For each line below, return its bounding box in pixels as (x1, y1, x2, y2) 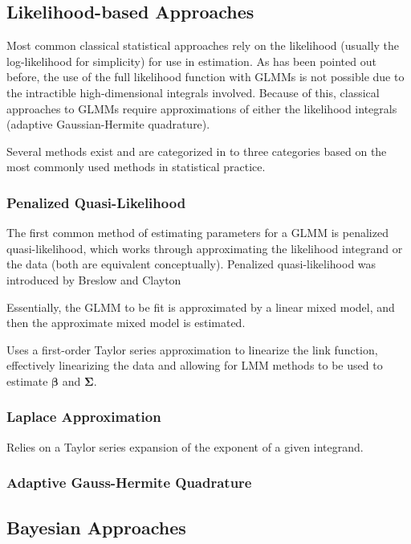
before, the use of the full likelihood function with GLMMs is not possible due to (6, 68, 405, 85)
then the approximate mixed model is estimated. (6, 314, 246, 331)
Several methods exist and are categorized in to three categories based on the (6, 142, 387, 159)
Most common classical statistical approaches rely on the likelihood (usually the (6, 37, 400, 54)
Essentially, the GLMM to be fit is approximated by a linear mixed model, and (6, 298, 395, 315)
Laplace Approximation (6, 407, 161, 427)
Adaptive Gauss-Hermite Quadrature (6, 472, 252, 493)
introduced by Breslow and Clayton (6, 271, 181, 288)
